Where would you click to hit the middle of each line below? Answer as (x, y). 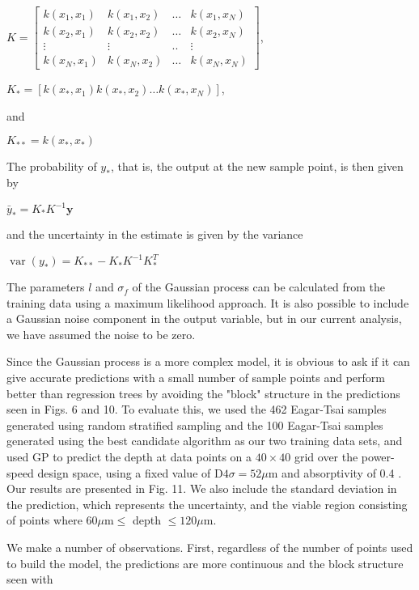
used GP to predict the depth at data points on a (129, 457)
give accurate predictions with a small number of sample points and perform (196, 378)
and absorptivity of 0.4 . (342, 472)
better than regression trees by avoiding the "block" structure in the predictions (203, 393)
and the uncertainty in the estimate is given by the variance (155, 234)
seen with (30, 579)
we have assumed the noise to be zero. (101, 334)
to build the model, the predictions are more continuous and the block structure (205, 563)
